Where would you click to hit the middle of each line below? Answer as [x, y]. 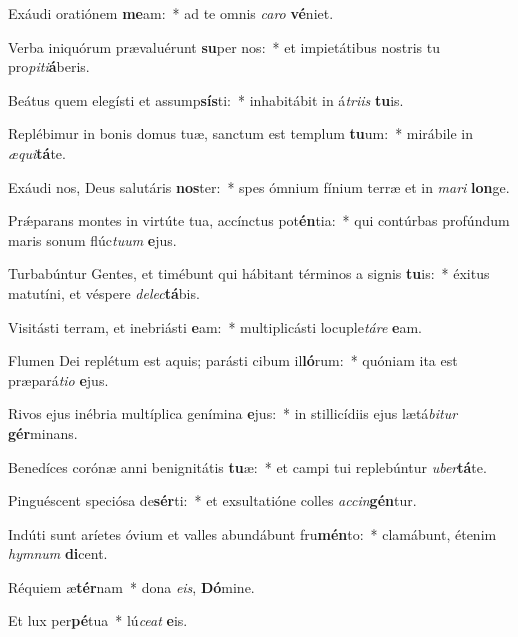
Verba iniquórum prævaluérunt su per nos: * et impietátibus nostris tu [224, 46]
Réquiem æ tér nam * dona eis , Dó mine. [131, 586]
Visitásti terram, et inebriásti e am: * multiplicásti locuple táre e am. [215, 326]
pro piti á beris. [49, 66]
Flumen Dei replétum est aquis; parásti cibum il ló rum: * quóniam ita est [233, 360]
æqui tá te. [37, 152]
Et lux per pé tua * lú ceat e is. [98, 620]
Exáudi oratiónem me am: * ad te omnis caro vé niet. [171, 13]
